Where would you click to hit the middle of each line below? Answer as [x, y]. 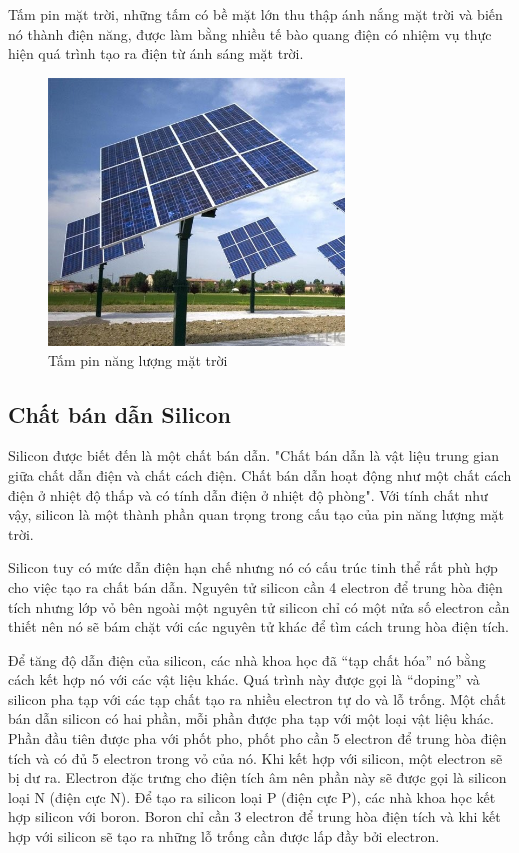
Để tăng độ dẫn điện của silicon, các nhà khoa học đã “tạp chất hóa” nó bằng [247, 659]
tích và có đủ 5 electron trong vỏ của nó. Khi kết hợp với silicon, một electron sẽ [255, 757]
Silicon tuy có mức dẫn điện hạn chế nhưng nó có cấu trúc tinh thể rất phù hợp [253, 567]
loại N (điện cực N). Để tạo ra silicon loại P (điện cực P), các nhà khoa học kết [252, 796]
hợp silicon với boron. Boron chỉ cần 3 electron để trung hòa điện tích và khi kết [254, 816]
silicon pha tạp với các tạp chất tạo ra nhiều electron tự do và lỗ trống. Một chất [257, 698]
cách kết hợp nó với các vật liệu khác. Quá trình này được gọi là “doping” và [244, 679]
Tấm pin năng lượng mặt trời [138, 359]
